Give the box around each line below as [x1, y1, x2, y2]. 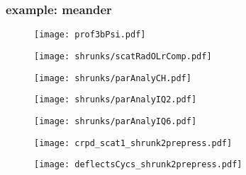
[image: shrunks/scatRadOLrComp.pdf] [34, 51, 212, 61]
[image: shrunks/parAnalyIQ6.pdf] [34, 116, 197, 126]
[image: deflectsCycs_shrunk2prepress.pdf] [34, 159, 242, 170]
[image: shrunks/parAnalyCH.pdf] [34, 73, 191, 83]
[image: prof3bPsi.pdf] [34, 30, 146, 40]
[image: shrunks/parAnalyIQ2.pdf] [34, 95, 197, 105]
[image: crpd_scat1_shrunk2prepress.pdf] [34, 138, 233, 148]
